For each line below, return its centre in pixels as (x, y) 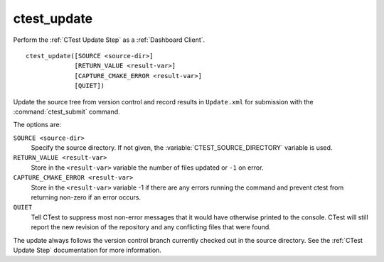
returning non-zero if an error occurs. (86, 197)
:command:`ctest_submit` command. (66, 111)
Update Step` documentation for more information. (87, 250)
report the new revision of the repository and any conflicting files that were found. (151, 227)
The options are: (37, 125)
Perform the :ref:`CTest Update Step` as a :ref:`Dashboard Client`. (109, 40)
